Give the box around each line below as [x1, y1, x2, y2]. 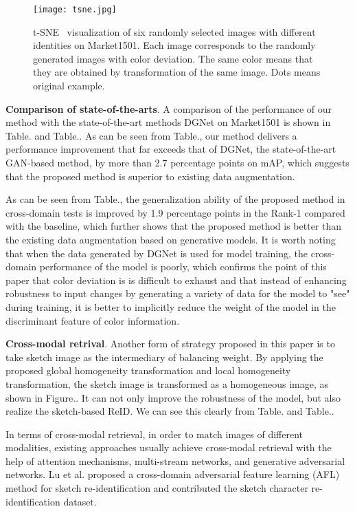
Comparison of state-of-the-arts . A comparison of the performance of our [5, 101, 332, 116]
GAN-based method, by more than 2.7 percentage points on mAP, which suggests [5, 155, 350, 169]
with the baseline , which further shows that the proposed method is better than [5, 219, 342, 233]
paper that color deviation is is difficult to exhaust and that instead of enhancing [5, 272, 347, 287]
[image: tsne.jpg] [33, 5, 117, 14]
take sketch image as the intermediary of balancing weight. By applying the [5, 349, 323, 364]
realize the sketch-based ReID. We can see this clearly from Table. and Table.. [5, 404, 334, 418]
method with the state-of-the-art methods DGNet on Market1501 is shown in [5, 115, 331, 129]
